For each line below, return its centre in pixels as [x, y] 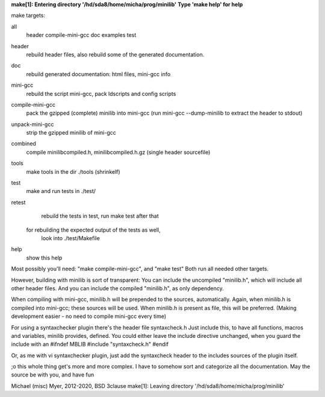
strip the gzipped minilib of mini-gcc [71, 133]
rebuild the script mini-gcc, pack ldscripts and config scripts [101, 94]
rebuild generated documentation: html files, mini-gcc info [98, 74]
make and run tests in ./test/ [61, 191]
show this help [44, 258]
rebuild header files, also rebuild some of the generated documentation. [115, 54]
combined [23, 144]
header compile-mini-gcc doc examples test [81, 35]
